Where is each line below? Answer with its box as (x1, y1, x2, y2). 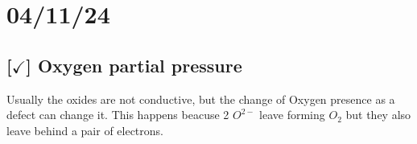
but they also (345, 106, 411, 123)
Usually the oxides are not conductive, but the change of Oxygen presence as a (6, 90, 395, 107)
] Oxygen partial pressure (26, 52, 242, 77)
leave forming (259, 106, 325, 123)
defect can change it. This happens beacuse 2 (6, 106, 229, 123)
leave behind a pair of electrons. (6, 121, 163, 138)
